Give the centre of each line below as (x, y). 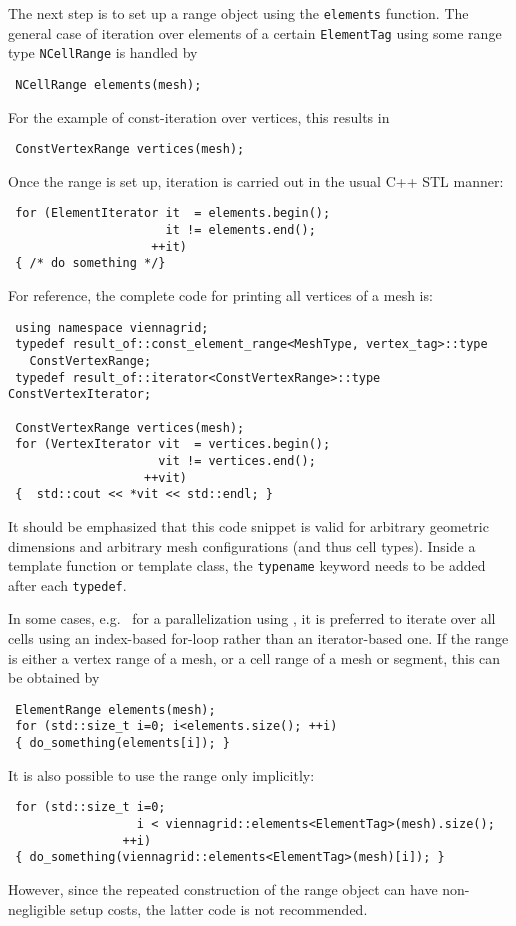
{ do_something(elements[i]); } (122, 743)
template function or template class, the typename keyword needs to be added (247, 565)
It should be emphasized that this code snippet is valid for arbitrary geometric (248, 525)
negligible (37, 908)
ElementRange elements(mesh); (115, 709)
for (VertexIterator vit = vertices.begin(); (173, 444)
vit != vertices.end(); (237, 460)
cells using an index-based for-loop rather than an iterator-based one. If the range (258, 638)
